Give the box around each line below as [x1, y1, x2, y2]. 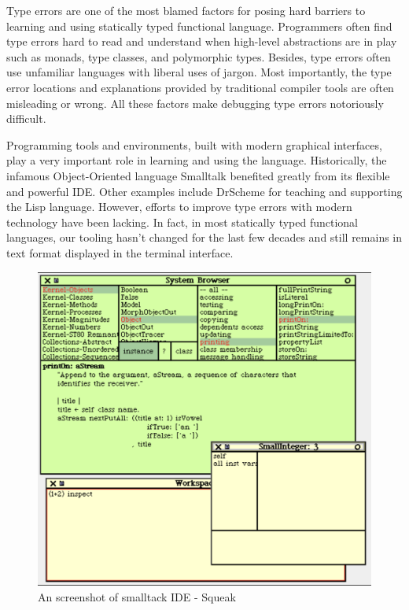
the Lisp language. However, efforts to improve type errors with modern [6, 198, 352, 215]
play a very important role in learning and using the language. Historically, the [6, 152, 387, 168]
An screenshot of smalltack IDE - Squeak [38, 588, 236, 604]
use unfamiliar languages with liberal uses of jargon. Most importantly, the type [6, 64, 392, 80]
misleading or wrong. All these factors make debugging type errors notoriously [6, 94, 384, 111]
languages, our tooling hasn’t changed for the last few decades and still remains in [6, 229, 403, 246]
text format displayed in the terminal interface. [6, 244, 234, 261]
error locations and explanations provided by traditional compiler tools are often [6, 79, 394, 95]
